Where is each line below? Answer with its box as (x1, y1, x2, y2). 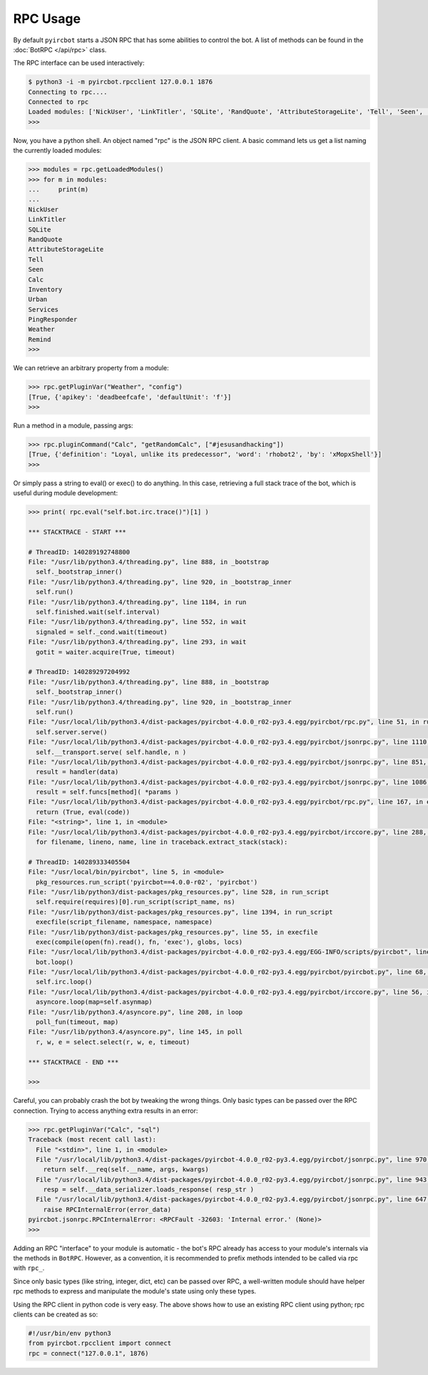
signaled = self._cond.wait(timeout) (36, 627, 168, 636)
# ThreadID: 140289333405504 (28, 858, 131, 866)
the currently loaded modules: (13, 147, 102, 155)
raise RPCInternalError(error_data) (43, 1205, 171, 1213)
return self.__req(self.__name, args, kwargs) (43, 1166, 210, 1173)
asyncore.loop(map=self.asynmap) (36, 998, 153, 1006)
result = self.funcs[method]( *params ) (36, 788, 179, 796)
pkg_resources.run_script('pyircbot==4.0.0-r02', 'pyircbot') (36, 878, 258, 886)
